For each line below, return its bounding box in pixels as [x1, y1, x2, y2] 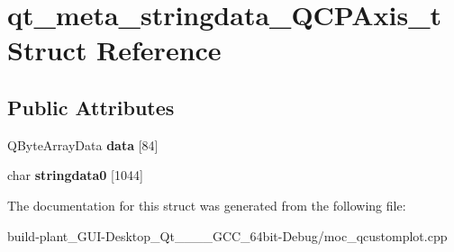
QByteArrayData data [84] [7, 135, 159, 154]
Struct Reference [7, 31, 222, 68]
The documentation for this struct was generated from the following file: [7, 195, 406, 214]
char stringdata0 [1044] [7, 166, 143, 184]
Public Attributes [7, 93, 175, 121]
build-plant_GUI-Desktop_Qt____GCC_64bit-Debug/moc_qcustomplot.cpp [7, 226, 448, 245]
